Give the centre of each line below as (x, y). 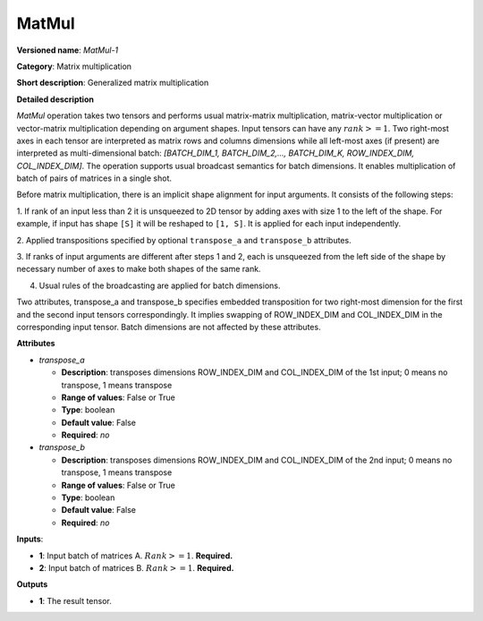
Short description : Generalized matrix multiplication (113, 83)
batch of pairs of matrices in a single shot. (94, 178)
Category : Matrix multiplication (74, 66)
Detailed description (55, 99)
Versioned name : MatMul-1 (68, 50)
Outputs (32, 584)
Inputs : (30, 539)
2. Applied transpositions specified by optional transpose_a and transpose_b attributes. (184, 240)
